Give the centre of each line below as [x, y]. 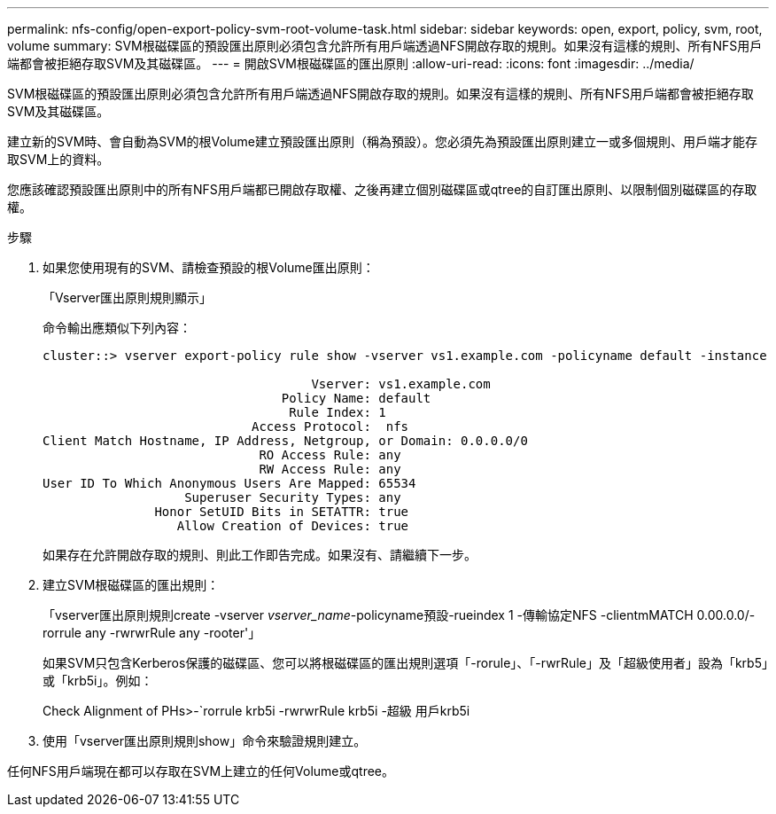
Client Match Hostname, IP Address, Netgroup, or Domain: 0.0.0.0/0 [285, 441]
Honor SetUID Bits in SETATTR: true [282, 512]
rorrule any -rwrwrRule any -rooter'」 [152, 633]
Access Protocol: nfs [330, 427]
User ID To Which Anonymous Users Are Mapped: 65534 [229, 483]
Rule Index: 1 [338, 412]
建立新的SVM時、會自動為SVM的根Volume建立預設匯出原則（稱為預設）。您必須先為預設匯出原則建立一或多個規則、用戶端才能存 [383, 141]
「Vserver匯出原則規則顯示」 [128, 297]
